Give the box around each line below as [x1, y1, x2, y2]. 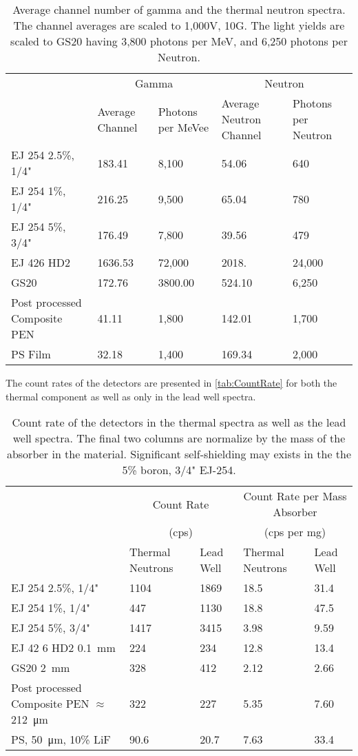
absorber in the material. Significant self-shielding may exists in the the [6, 446, 352, 462]
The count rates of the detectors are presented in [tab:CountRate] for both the [6, 376, 337, 389]
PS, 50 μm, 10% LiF [11, 731, 111, 748]
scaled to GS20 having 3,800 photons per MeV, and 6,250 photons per [10, 33, 348, 49]
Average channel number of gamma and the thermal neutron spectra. [12, 1, 346, 17]
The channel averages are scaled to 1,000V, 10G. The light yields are [13, 17, 345, 33]
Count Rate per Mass [243, 488, 347, 504]
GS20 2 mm [11, 660, 70, 676]
